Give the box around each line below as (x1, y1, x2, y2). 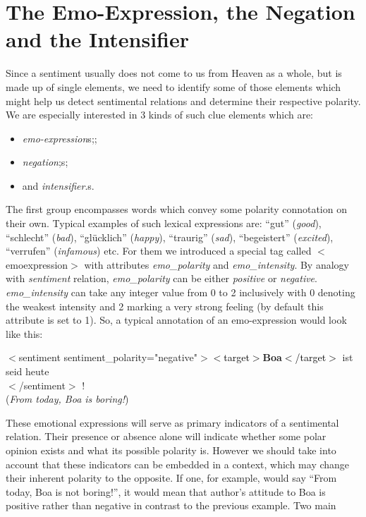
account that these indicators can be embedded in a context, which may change (6, 456, 350, 471)
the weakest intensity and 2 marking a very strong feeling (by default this (6, 298, 324, 313)
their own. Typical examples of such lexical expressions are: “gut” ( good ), (6, 216, 322, 231)
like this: (6, 326, 43, 341)
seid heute (6, 364, 49, 378)
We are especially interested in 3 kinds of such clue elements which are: (6, 107, 314, 122)
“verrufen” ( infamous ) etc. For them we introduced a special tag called (6, 243, 312, 258)
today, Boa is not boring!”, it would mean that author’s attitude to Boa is (6, 484, 326, 499)
